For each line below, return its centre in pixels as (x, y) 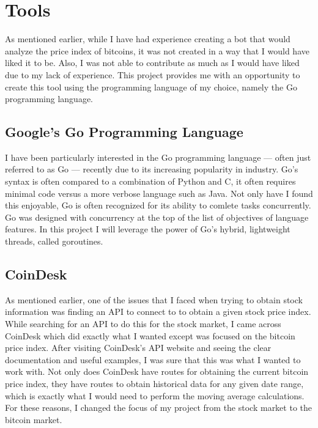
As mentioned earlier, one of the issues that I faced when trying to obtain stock (154, 299)
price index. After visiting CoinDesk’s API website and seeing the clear (138, 348)
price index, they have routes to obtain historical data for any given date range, (154, 383)
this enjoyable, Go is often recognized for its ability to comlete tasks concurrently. (158, 205)
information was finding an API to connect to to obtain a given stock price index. (158, 312)
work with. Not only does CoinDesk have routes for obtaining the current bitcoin (157, 371)
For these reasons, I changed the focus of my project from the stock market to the (158, 408)
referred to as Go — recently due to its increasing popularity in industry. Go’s (152, 169)
